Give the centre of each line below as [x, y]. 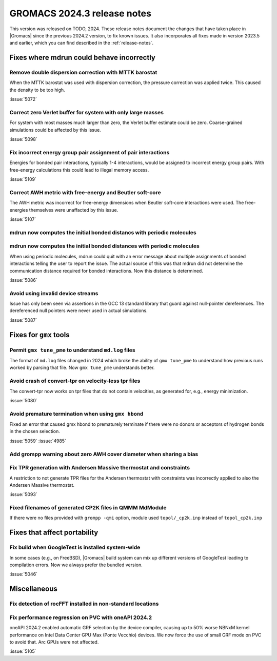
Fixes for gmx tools [39, 335]
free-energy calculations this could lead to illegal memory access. [79, 170]
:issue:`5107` [23, 219]
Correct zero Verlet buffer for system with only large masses [87, 113]
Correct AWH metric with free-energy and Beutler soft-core [85, 192]
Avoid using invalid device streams [54, 293]
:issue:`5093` [24, 494]
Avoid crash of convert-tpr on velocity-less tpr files [75, 381]
